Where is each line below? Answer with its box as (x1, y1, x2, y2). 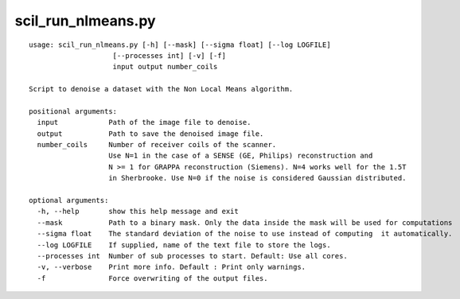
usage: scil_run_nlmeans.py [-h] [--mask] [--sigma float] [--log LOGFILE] (29, 40, 331, 49)
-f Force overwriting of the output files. (37, 274, 268, 282)
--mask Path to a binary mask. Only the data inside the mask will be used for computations (37, 218, 453, 227)
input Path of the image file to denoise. (37, 118, 251, 127)
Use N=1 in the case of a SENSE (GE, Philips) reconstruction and (108, 151, 373, 161)
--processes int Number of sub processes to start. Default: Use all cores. (37, 251, 348, 260)
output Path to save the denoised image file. (37, 129, 264, 138)
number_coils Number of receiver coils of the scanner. (37, 140, 277, 149)
